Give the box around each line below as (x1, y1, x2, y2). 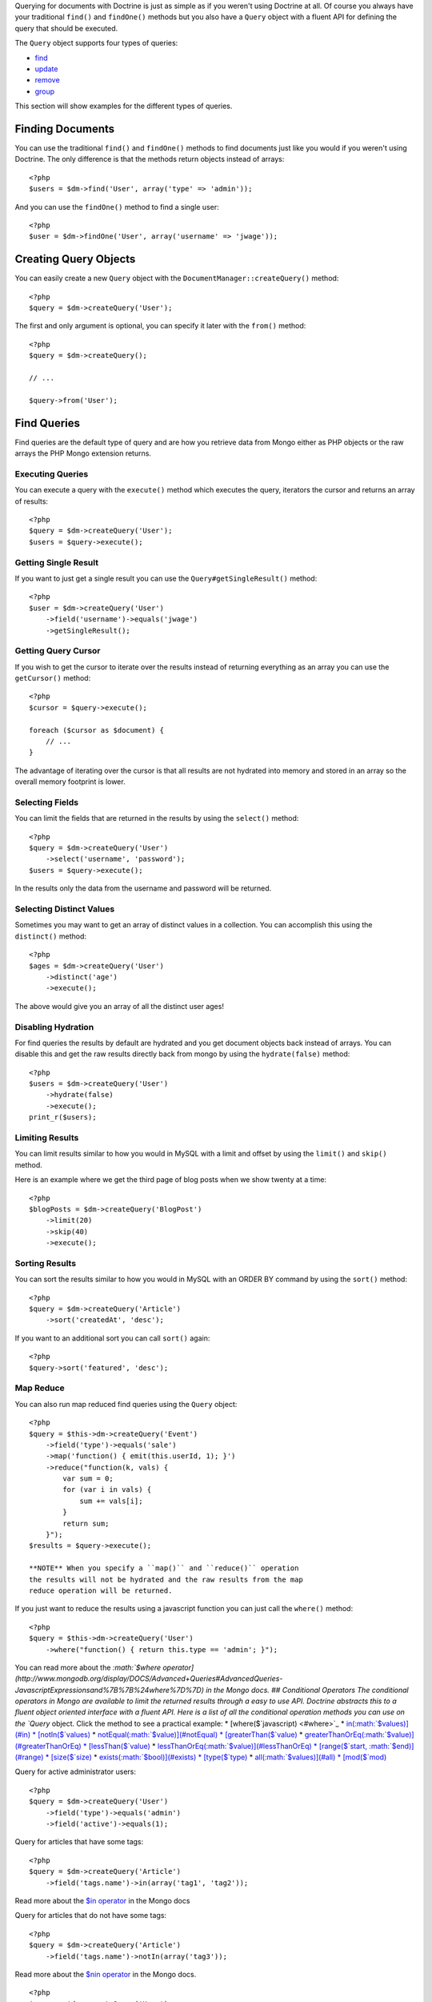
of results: (14, 496, 48, 506)
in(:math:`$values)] (346, 1719, 410, 1728)
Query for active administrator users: (14, 1767, 136, 1777)
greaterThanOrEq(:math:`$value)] (304, 1730, 415, 1739)
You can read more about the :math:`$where (14, 1662, 162, 1672)
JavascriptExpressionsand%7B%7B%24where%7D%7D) (14, 1685, 204, 1694)
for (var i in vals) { (62, 1485, 152, 1494)
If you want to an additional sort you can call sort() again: (14, 1333, 210, 1343)
